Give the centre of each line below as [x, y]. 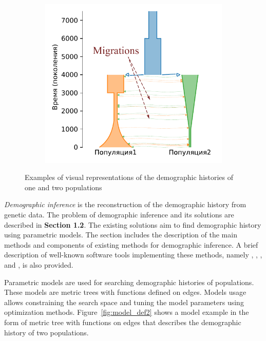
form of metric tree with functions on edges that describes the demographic [123, 322]
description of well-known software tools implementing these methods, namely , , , [133, 255]
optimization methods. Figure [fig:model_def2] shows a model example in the [127, 312]
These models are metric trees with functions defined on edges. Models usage [125, 292]
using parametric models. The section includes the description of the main [121, 235]
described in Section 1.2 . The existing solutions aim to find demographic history [133, 224]
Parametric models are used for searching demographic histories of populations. [129, 282]
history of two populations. [46, 332]
